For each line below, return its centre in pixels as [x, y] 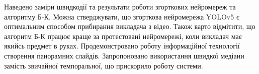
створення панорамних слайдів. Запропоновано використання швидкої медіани [124, 55]
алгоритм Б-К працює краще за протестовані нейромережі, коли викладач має [123, 36]
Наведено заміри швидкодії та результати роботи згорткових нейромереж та [120, 6]
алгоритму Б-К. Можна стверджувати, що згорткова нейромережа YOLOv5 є [122, 16]
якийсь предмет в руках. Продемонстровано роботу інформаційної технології [122, 46]
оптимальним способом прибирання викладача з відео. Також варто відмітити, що [130, 26]
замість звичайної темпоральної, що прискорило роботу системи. [104, 65]
